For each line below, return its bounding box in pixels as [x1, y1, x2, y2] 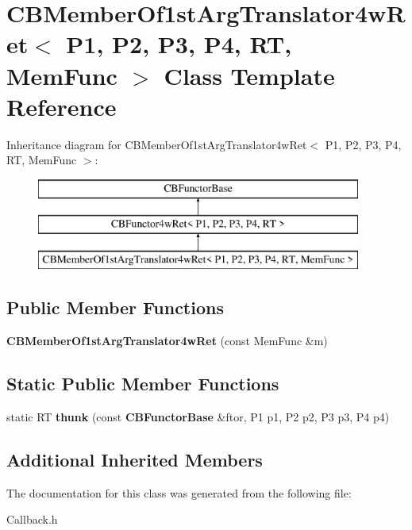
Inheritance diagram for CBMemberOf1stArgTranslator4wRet [6, 136, 307, 152]
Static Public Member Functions [6, 371, 279, 396]
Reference [6, 90, 117, 122]
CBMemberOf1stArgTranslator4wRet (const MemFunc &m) [6, 332, 328, 349]
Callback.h [6, 511, 58, 528]
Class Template [164, 59, 335, 91]
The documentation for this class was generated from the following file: [6, 484, 352, 501]
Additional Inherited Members [6, 447, 263, 471]
